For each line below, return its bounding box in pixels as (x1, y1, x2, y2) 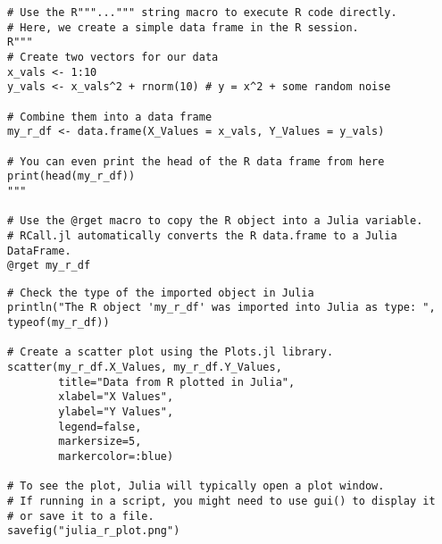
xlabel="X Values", (58, 390, 174, 404)
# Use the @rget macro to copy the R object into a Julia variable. (7, 214, 423, 228)
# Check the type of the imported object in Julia (7, 286, 314, 299)
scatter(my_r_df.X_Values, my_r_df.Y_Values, (7, 361, 282, 374)
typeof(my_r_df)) (7, 316, 110, 330)
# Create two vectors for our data (7, 50, 219, 63)
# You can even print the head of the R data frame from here (7, 155, 385, 168)
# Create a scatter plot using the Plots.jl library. (7, 346, 334, 359)
